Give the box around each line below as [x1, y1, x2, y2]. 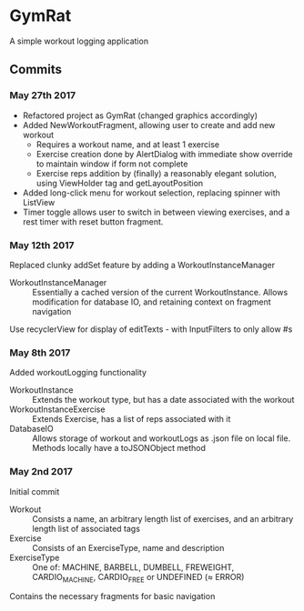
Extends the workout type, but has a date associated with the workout [32, 395, 295, 406]
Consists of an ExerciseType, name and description [32, 542, 225, 553]
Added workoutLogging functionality [9, 367, 147, 378]
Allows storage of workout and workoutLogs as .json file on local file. [32, 433, 291, 444]
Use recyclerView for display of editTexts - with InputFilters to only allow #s [9, 324, 293, 335]
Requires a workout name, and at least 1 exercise [35, 138, 220, 150]
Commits [9, 62, 62, 77]
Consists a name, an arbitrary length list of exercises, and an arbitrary [32, 513, 294, 524]
